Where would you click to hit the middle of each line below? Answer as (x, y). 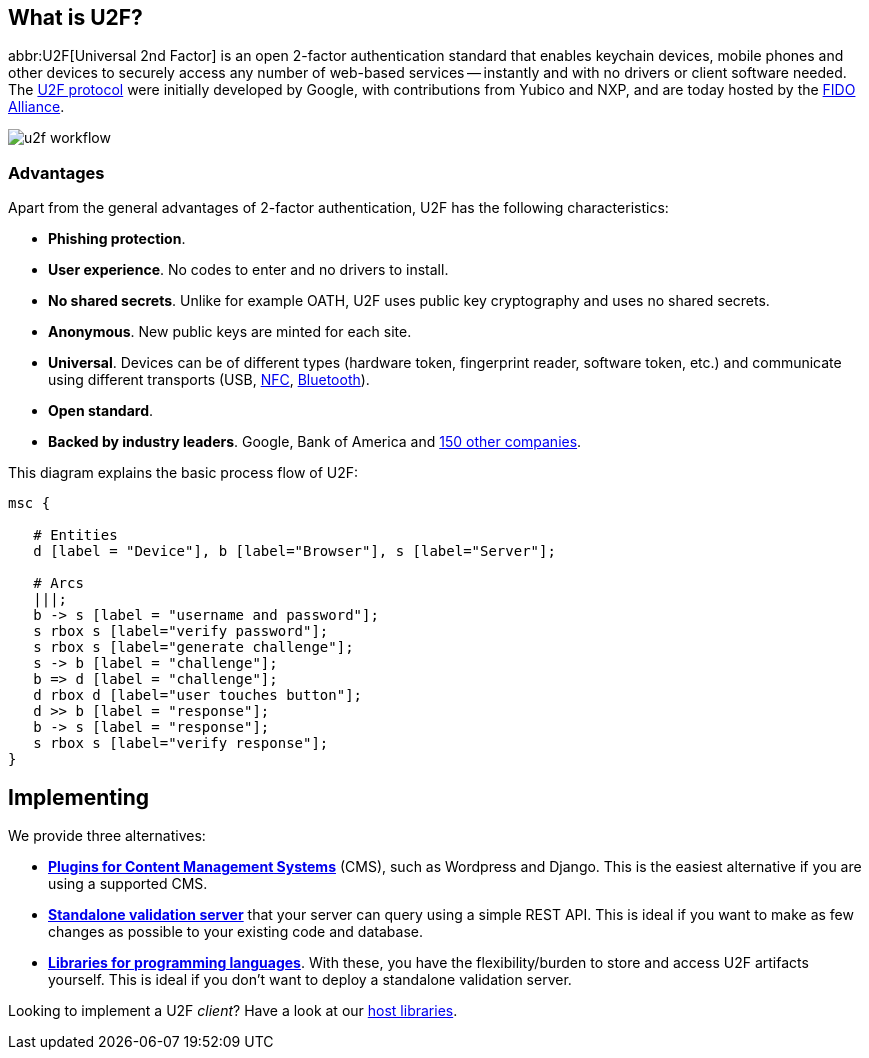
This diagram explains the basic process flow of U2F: (183, 473)
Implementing (78, 797)
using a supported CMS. (128, 884)
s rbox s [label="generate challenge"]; (193, 647)
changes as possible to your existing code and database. (235, 932)
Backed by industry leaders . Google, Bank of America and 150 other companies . (315, 442)
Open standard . (101, 411)
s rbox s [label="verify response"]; (181, 743)
